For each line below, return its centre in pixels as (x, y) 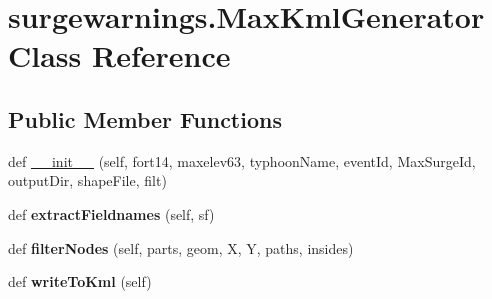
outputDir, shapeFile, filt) (87, 180)
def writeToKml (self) (80, 281)
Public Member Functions (145, 118)
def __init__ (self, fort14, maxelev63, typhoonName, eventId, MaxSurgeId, (242, 160)
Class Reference (119, 55)
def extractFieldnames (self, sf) (111, 213)
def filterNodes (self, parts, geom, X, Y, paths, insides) (181, 247)
